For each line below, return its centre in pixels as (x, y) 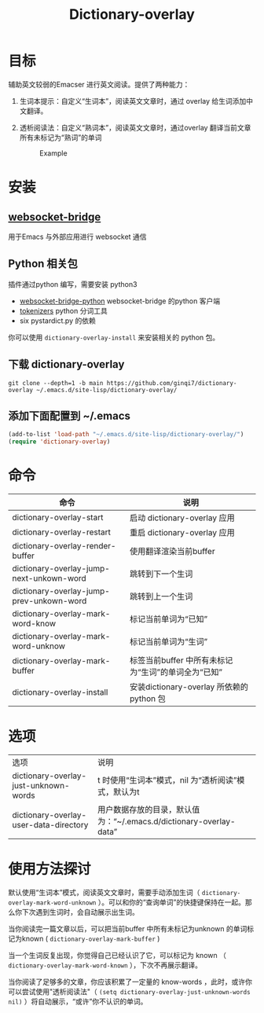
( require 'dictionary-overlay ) (59, 442)
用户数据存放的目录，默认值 (148, 809)
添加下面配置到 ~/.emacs (70, 415)
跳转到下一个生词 (161, 574)
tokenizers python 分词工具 (63, 310)
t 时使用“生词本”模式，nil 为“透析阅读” (167, 780)
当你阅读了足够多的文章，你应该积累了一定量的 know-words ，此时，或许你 (130, 982)
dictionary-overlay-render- (64, 546)
